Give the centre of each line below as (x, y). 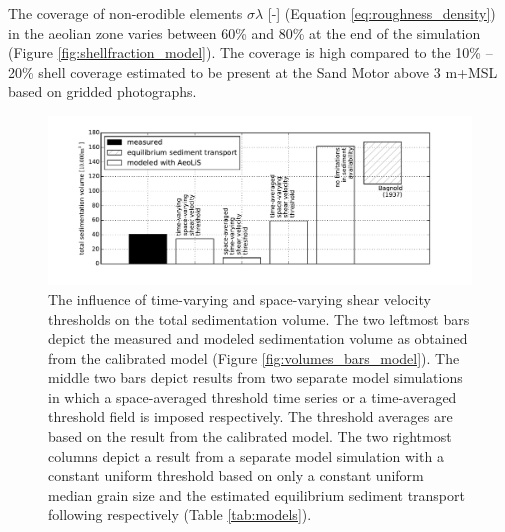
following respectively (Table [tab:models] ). (180, 514)
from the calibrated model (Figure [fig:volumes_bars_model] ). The (254, 357)
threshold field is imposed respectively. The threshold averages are (250, 416)
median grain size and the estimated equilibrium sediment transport (256, 494)
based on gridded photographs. (102, 91)
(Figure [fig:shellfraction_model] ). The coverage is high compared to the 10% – (250, 52)
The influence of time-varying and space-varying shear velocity (239, 298)
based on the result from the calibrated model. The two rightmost (250, 436)
